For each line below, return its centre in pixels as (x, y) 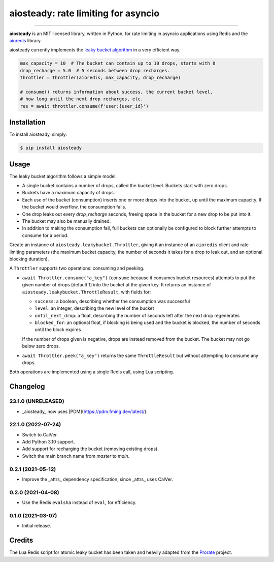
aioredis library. (26, 40)
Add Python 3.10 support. (49, 442)
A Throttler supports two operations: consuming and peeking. (77, 268)
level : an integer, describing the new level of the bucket (94, 308)
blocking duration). (29, 259)
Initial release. (37, 526)
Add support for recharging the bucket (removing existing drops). (91, 449)
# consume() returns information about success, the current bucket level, (116, 92)
